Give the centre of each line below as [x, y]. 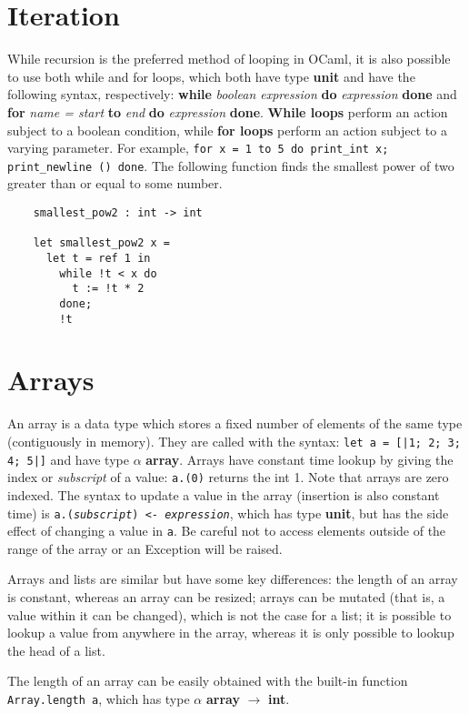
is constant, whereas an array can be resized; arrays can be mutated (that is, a [226, 597]
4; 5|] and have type [68, 459]
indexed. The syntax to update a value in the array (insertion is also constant [224, 494]
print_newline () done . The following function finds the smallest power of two [231, 165]
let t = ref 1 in [98, 258]
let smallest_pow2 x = [101, 243]
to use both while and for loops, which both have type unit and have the [211, 76]
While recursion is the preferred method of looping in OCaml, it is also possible [229, 59]
